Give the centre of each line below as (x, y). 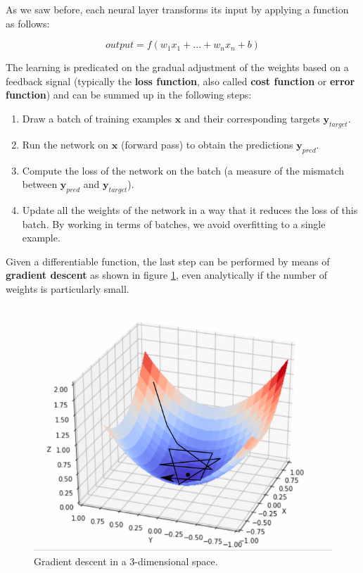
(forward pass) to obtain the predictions (207, 144)
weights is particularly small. (68, 288)
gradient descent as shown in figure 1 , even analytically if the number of (167, 275)
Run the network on (65, 144)
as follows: (28, 23)
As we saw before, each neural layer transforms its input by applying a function (177, 9)
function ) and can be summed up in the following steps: (129, 95)
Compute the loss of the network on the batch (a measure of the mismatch (183, 170)
